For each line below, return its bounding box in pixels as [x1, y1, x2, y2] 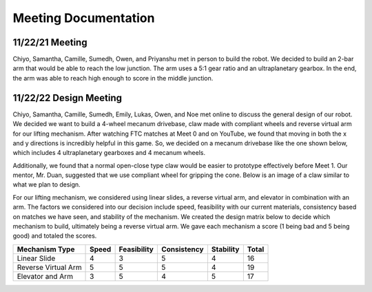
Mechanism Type [17, 244, 75, 254]
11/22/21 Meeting [12, 36, 87, 48]
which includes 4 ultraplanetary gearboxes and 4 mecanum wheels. [12, 149, 206, 157]
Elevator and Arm [17, 271, 74, 281]
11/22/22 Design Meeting [12, 92, 123, 103]
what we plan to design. [12, 180, 81, 189]
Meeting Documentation [12, 10, 155, 25]
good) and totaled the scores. [12, 231, 97, 240]
